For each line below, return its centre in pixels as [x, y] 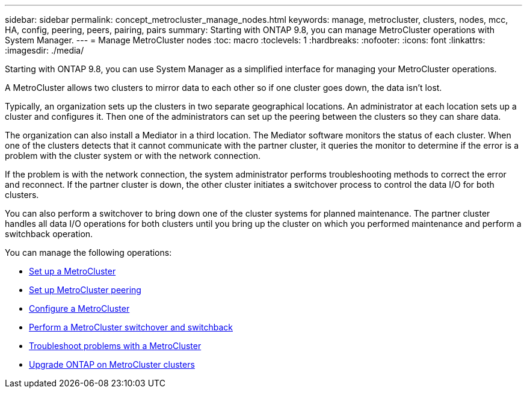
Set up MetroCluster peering [85, 290]
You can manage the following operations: [88, 252]
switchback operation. [49, 234]
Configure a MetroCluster [79, 308]
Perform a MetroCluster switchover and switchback [131, 327]
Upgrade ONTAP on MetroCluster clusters [112, 364]
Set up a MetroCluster [72, 271]
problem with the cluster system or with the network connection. [133, 156]
